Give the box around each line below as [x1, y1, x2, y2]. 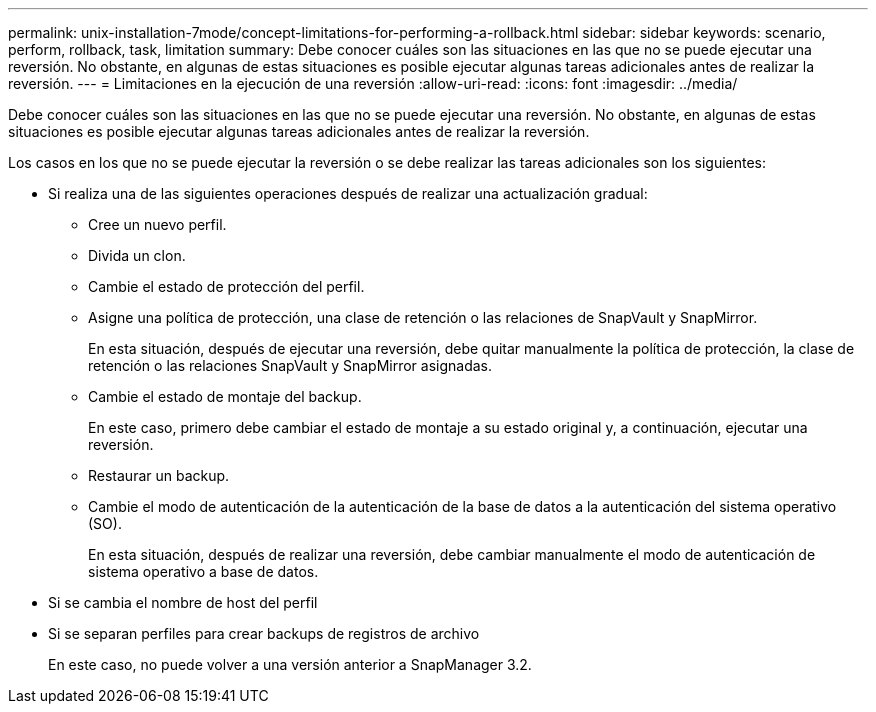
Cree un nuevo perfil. [88, 216, 227, 233]
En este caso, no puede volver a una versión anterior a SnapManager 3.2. [48, 656, 532, 673]
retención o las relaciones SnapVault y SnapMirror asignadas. [88, 357, 493, 374]
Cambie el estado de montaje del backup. [88, 388, 362, 405]
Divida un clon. [88, 247, 186, 264]
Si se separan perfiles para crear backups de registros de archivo [48, 625, 480, 642]
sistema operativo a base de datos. [88, 563, 319, 580]
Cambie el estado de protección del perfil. [88, 278, 365, 295]
